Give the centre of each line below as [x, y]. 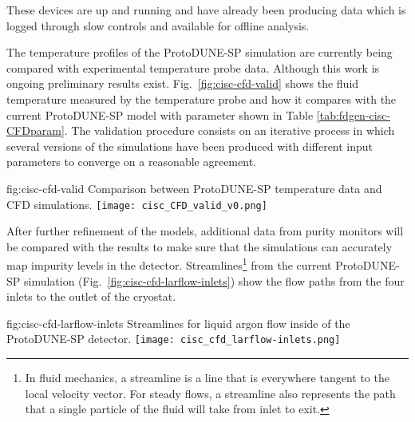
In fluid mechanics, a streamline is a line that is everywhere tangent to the [207, 378]
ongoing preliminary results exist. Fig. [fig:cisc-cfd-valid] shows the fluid [183, 83]
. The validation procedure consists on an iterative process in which [229, 130]
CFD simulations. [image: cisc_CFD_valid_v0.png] [137, 204]
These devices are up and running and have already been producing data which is [206, 10]
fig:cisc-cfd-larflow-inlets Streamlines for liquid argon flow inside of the [178, 323]
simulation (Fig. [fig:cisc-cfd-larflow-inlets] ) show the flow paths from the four [214, 280]
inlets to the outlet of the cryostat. [91, 296]
